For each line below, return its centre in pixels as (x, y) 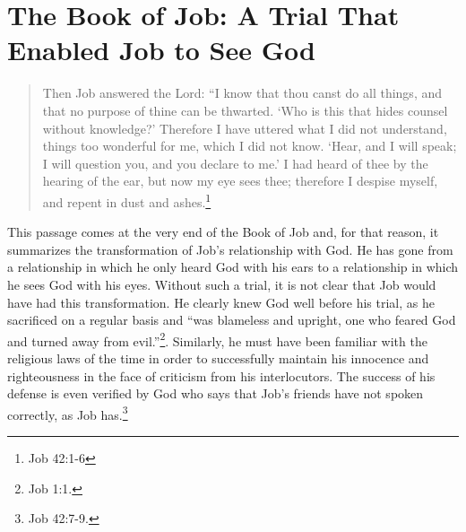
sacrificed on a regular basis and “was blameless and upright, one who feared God (232, 320)
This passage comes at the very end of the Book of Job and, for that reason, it (223, 232)
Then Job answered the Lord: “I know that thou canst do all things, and (242, 93)
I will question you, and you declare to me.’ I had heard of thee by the (235, 163)
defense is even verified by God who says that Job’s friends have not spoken (216, 393)
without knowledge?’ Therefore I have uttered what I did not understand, (245, 128)
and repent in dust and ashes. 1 (127, 200)
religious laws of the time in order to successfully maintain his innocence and (218, 358)
